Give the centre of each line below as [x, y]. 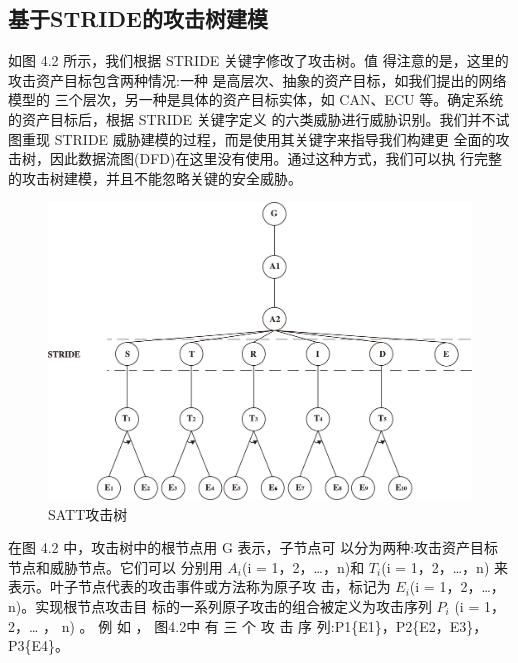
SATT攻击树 [88, 513]
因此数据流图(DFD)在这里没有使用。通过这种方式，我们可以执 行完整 [276, 158]
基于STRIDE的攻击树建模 [138, 18]
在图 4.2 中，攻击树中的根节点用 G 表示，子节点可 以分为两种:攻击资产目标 [253, 547]
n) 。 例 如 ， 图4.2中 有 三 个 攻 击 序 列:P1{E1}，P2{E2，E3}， [274, 625]
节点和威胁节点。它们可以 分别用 [115, 566]
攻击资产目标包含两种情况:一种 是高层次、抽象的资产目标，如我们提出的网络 [257, 79]
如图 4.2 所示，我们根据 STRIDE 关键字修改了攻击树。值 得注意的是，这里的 [258, 60]
